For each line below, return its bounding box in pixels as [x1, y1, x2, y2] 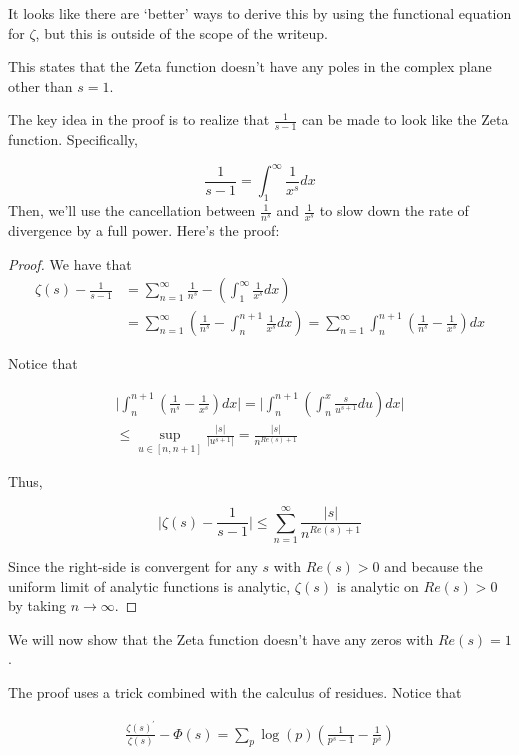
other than [8, 75, 73, 96]
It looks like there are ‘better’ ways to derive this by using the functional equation [8, 3, 512, 23]
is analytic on [336, 575, 419, 596]
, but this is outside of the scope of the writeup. [35, 22, 328, 43]
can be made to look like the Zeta [301, 109, 509, 130]
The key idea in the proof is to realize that [8, 109, 270, 130]
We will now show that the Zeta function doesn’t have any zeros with [8, 628, 434, 649]
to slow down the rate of [319, 200, 469, 221]
